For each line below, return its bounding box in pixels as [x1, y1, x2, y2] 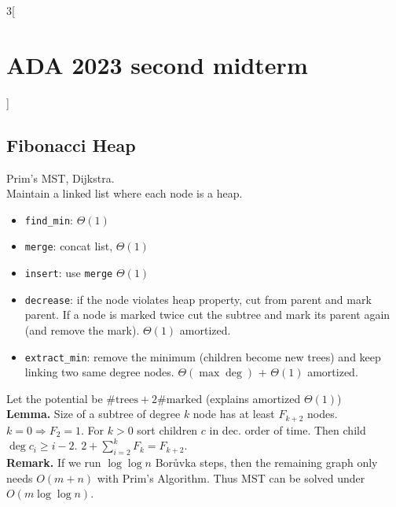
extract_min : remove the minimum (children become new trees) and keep [24, 348, 381, 365]
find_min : [24, 211, 73, 228]
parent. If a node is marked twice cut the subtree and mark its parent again [24, 306, 390, 323]
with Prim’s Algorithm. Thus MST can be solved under [97, 469, 365, 486]
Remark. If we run [6, 454, 101, 471]
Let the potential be [6, 390, 103, 406]
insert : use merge [24, 265, 113, 281]
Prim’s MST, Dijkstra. [6, 169, 115, 186]
